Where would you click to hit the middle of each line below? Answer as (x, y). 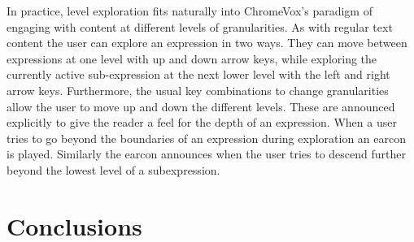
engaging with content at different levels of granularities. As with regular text (200, 26)
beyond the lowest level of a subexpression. (113, 169)
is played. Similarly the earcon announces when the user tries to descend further (207, 154)
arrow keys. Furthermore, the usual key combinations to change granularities (198, 90)
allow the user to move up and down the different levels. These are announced (201, 106)
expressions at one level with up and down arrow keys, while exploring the (192, 58)
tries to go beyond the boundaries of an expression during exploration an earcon (206, 138)
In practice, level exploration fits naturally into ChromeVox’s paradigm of (190, 11)
